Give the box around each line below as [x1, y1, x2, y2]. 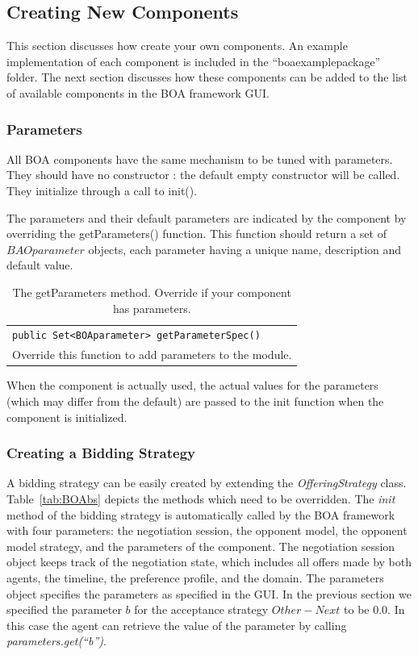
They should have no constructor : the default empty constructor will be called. [6, 166, 400, 183]
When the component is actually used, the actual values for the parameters [6, 377, 378, 394]
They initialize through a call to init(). [6, 181, 198, 198]
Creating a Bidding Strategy [6, 443, 195, 463]
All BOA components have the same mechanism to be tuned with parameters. [6, 150, 393, 167]
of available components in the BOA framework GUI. [6, 84, 270, 101]
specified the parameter [6, 601, 122, 618]
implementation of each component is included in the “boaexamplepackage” [6, 52, 381, 69]
